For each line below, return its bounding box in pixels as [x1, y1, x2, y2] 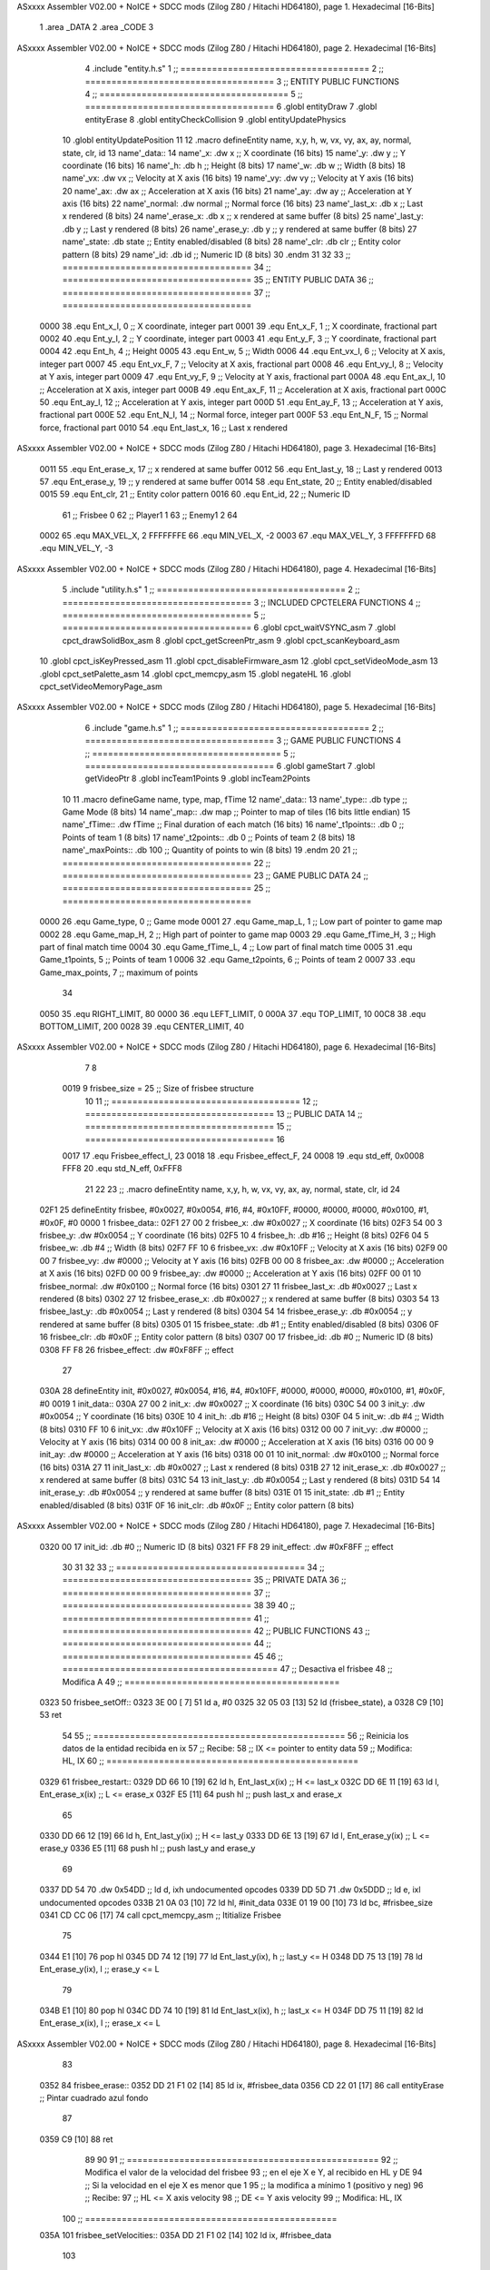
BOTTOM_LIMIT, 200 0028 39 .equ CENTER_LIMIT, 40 [39, 1021, 245, 1031]
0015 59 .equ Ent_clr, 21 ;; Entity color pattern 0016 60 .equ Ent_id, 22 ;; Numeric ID [39, 489, 351, 499]
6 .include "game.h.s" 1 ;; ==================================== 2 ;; [84, 722, 385, 733]
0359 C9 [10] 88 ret [39, 2134, 113, 2145]
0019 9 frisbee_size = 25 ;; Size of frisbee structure [62, 1083, 254, 1094]
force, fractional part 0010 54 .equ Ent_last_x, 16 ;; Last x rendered [39, 422, 288, 433]
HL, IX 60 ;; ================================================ [62, 1755, 358, 1766]
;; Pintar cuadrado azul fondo [39, 2092, 149, 2103]
